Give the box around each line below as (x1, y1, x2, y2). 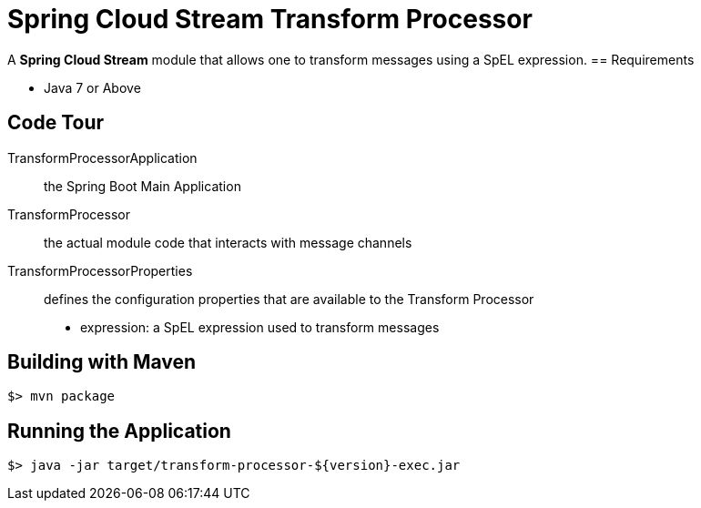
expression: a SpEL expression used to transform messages (80, 319, 440, 335)
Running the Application (7, 419, 231, 442)
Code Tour (7, 111, 105, 135)
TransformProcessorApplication (7, 149, 198, 166)
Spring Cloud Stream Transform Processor (7, 4, 533, 35)
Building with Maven (7, 351, 197, 374)
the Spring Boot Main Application (44, 178, 241, 194)
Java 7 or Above (44, 79, 141, 96)
